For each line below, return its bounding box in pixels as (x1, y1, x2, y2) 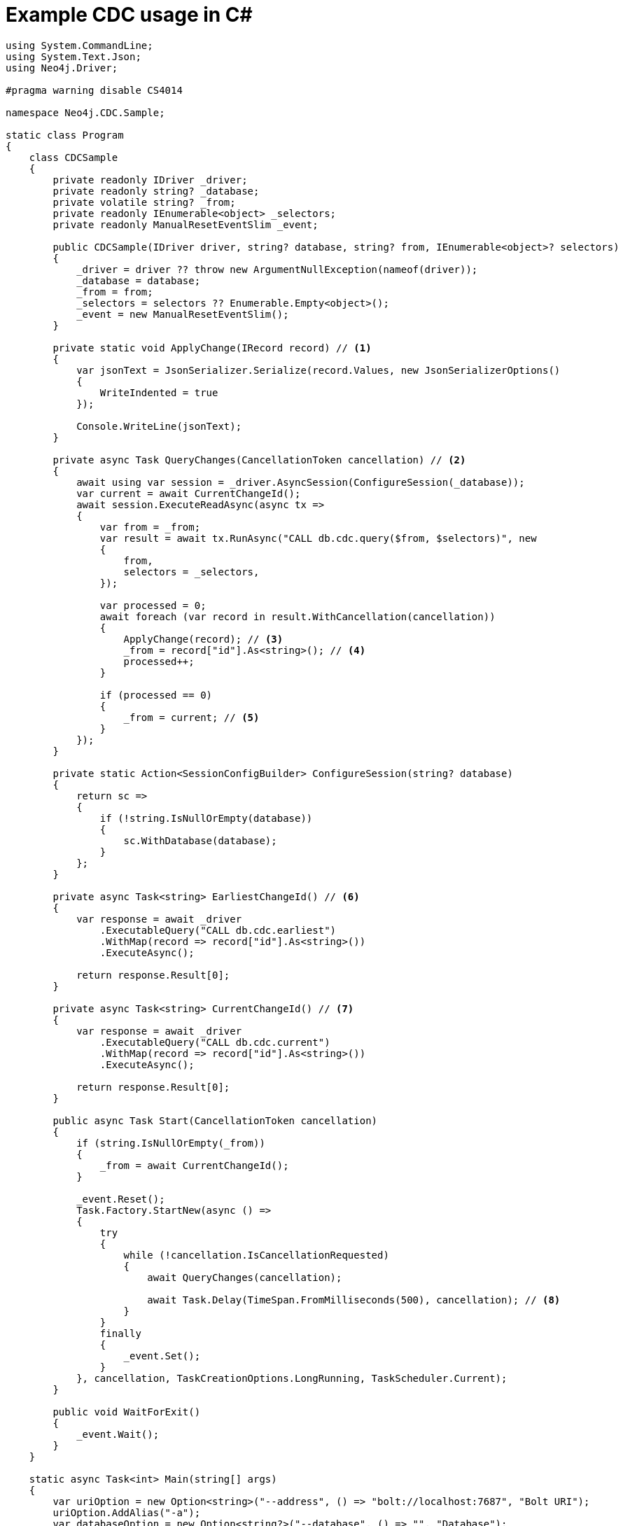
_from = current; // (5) (123, 711, 260, 723)
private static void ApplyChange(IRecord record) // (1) (52, 342, 372, 353)
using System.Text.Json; (6, 50, 141, 62)
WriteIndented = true (99, 386, 218, 398)
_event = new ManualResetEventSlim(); (76, 308, 289, 320)
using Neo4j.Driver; (6, 62, 118, 73)
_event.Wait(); (76, 1428, 160, 1440)
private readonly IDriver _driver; (52, 174, 248, 185)
